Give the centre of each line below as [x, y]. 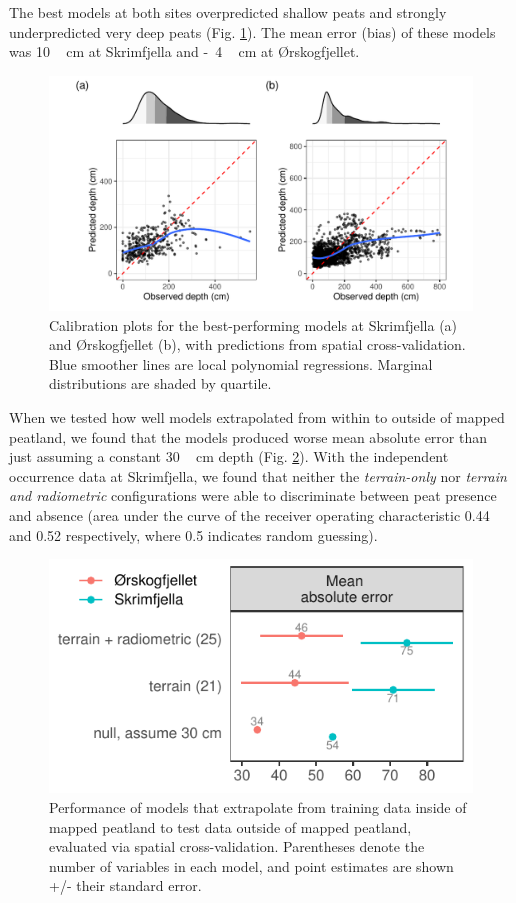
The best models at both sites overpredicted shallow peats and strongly [228, 12]
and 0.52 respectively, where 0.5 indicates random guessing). [193, 534]
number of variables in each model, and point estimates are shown [251, 865]
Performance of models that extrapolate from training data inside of [258, 807]
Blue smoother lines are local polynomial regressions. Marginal [241, 363]
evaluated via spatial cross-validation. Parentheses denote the [237, 846]
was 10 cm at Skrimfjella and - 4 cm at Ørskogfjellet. [184, 51]
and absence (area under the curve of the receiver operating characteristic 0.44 [249, 514]
